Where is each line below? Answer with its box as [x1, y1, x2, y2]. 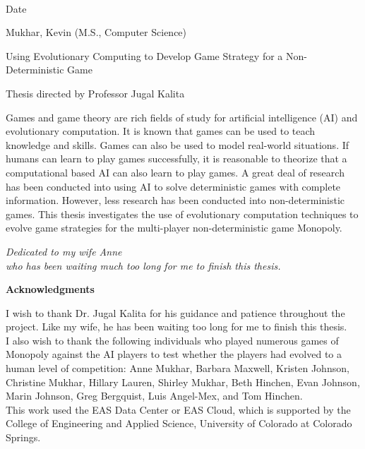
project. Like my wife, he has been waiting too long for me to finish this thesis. [6, 319, 347, 334]
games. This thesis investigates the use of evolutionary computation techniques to [6, 206, 359, 221]
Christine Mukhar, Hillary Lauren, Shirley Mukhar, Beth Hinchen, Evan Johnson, [6, 374, 360, 389]
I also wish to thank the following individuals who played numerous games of [6, 333, 339, 347]
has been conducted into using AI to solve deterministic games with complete [6, 179, 341, 193]
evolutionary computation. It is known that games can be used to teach [6, 124, 316, 138]
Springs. [6, 430, 41, 445]
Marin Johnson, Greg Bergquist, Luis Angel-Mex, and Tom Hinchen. [6, 388, 303, 403]
